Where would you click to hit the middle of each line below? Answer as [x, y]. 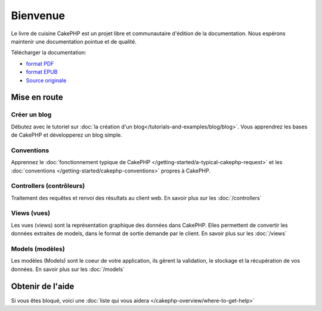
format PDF [40, 63]
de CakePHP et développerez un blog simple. [66, 135]
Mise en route [37, 98]
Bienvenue [38, 16]
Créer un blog [31, 115]
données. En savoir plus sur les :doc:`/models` [68, 269]
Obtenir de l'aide [43, 286]
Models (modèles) [38, 249]
